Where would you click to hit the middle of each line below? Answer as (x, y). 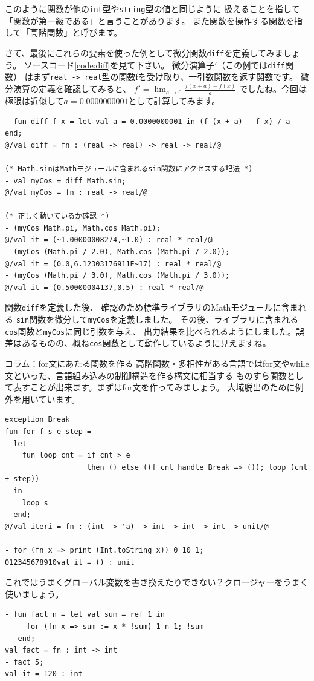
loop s (35, 503)
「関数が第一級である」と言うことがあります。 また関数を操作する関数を (150, 20)
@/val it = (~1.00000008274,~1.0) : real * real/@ (109, 240)
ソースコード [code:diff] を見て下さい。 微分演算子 (119, 64)
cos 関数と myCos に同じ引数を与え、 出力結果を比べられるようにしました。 (150, 331)
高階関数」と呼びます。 (76, 32)
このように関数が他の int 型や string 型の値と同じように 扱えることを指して (152, 8)
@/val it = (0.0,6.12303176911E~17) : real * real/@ (113, 264)
